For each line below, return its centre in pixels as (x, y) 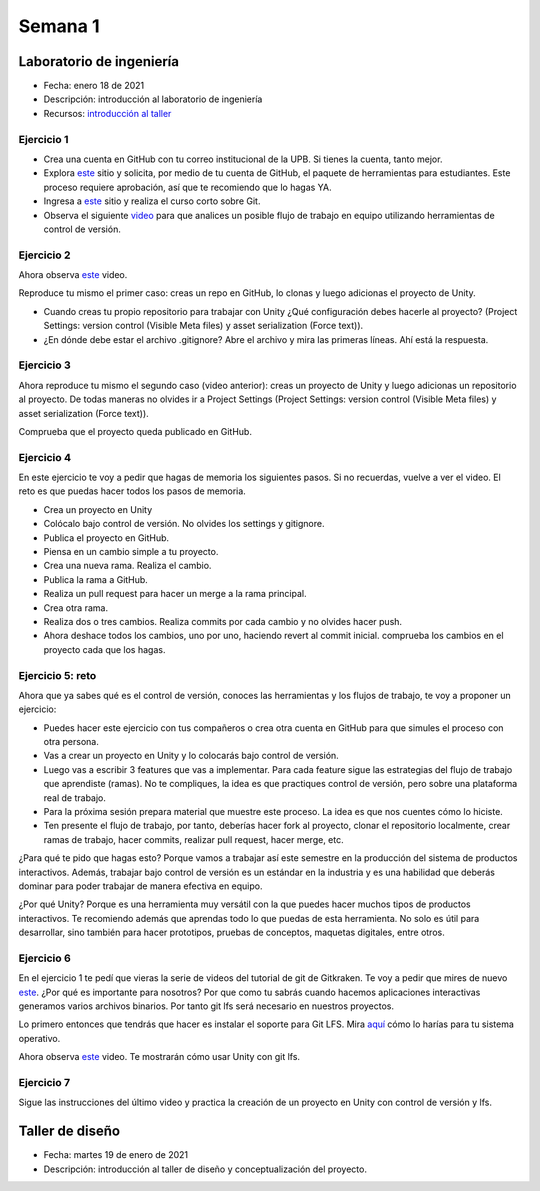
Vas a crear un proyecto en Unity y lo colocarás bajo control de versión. (191, 756)
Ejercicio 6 (45, 958)
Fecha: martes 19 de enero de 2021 (116, 1155)
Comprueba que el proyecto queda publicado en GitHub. (135, 431)
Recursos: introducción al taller (107, 113)
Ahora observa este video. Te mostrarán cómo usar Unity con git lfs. (159, 1057)
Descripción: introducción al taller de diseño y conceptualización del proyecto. (205, 1169)
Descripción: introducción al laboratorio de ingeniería (153, 99)
